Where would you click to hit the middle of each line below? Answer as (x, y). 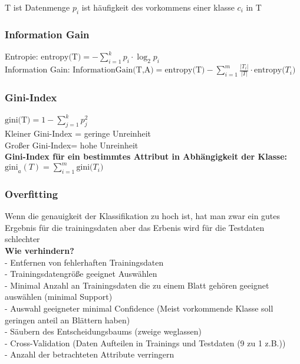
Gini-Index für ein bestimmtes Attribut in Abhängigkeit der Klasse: (146, 156)
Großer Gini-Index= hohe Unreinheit (72, 145)
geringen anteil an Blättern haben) (67, 320)
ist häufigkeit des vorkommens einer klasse (158, 7)
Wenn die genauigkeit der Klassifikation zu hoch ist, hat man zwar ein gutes (143, 216)
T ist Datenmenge (37, 7)
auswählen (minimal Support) (59, 297)
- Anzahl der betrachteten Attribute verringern (90, 354)
